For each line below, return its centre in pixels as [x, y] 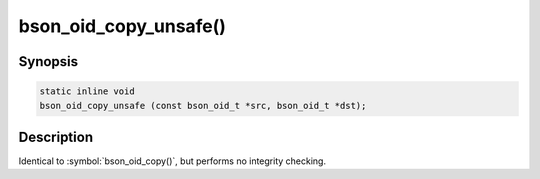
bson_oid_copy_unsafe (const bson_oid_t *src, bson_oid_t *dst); [203, 105]
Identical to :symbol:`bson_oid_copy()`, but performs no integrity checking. [172, 161]
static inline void [87, 91]
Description [56, 136]
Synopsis [48, 61]
